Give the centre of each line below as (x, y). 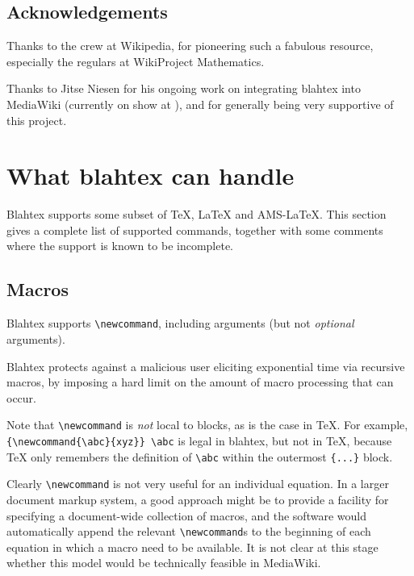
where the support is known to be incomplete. (120, 246)
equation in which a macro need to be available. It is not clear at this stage (192, 547)
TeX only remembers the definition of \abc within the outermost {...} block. (200, 456)
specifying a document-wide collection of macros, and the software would (186, 515)
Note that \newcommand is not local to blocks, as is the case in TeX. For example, (207, 425)
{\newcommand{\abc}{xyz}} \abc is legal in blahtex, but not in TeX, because (199, 440)
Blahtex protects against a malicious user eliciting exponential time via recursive (206, 366)
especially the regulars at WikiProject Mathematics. (136, 61)
